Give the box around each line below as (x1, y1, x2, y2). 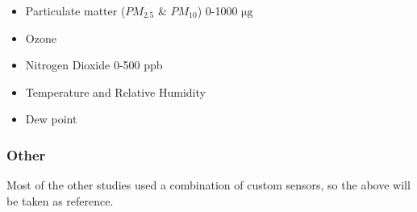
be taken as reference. (6, 192, 114, 209)
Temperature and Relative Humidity (25, 83, 206, 100)
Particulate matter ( (25, 2, 126, 19)
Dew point (25, 110, 77, 127)
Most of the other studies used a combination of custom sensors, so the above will (6, 177, 411, 193)
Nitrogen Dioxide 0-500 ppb (25, 56, 163, 73)
